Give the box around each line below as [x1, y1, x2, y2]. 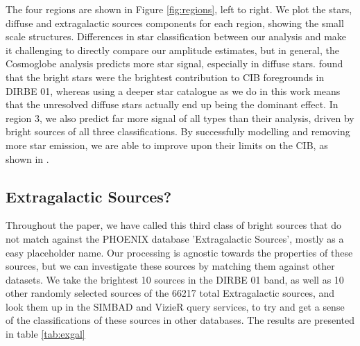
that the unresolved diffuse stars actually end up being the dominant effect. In [6, 97, 338, 112]
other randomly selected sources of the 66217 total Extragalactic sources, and [6, 286, 335, 300]
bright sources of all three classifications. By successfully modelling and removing [6, 124, 350, 139]
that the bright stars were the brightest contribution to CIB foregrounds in [6, 69, 325, 84]
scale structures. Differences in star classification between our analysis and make [6, 29, 347, 44]
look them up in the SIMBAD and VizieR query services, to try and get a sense [6, 299, 345, 313]
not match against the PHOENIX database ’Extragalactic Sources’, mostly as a [6, 231, 344, 245]
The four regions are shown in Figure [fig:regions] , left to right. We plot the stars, [6, 2, 352, 16]
